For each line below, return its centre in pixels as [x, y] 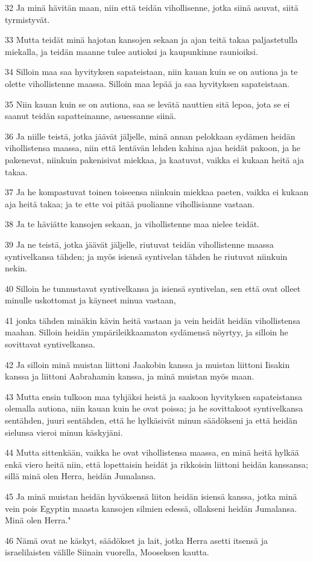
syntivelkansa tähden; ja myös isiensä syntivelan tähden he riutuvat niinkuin [146, 256]
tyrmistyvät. [27, 19]
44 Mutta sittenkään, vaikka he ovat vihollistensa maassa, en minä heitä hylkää [152, 452]
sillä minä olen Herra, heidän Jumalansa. [81, 476]
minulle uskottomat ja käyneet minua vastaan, [90, 300]
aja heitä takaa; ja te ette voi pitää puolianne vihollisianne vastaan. [130, 203]
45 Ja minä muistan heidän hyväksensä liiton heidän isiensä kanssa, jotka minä [151, 496]
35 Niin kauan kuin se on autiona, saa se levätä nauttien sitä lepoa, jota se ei [147, 104]
